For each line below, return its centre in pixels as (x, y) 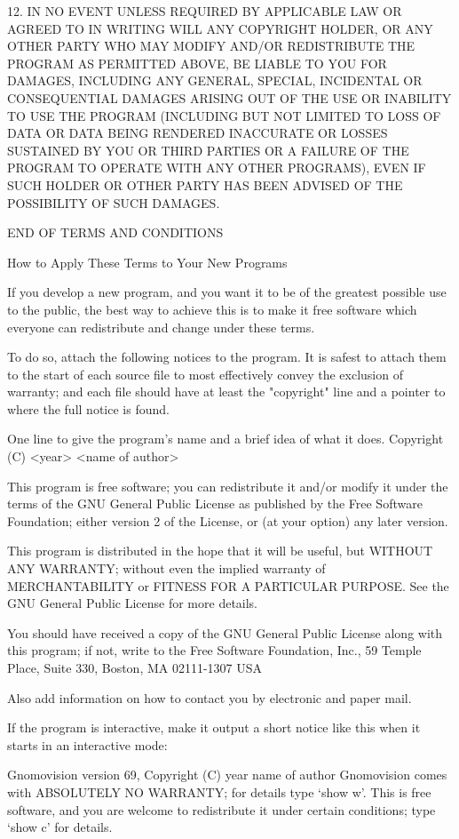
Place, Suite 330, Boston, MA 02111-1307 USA (135, 667)
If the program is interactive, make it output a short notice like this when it (214, 727)
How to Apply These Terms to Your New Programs (147, 262)
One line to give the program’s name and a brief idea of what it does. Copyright (226, 439)
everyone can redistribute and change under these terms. (161, 327)
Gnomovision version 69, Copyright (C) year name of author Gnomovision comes (227, 775)
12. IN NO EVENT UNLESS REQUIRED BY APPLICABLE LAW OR (205, 11)
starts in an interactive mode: (87, 744)
